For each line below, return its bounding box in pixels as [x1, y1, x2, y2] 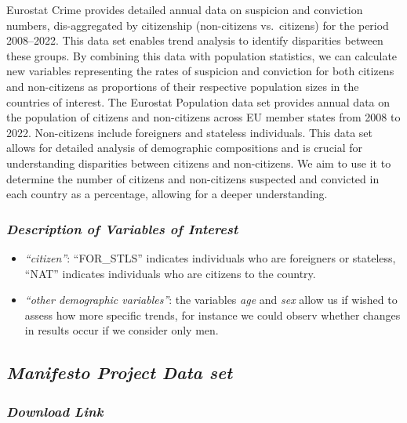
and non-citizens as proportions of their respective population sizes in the [6, 78, 359, 94]
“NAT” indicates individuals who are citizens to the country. [24, 265, 316, 281]
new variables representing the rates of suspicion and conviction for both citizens [6, 63, 394, 79]
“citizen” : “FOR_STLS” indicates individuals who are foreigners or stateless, [24, 249, 396, 266]
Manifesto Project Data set [6, 360, 233, 385]
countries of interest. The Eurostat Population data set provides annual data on [6, 93, 391, 110]
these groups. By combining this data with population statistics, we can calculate [6, 47, 398, 63]
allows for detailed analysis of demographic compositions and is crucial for [6, 139, 363, 156]
